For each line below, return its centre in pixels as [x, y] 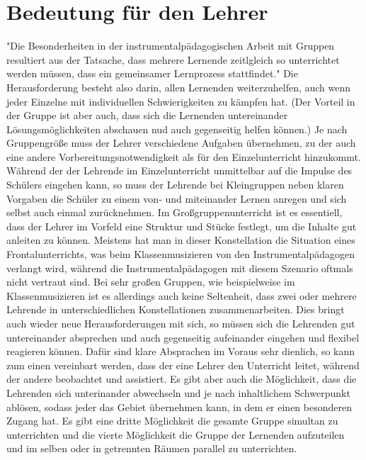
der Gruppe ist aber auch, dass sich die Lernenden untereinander [147, 115]
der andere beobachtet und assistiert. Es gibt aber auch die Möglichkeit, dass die [182, 379]
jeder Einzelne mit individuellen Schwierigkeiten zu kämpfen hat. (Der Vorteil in [181, 101]
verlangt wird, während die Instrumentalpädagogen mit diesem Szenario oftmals [180, 268]
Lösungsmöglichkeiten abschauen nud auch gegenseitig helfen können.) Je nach [177, 129]
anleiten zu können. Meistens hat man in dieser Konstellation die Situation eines [181, 240]
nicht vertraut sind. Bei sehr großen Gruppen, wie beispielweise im [151, 282]
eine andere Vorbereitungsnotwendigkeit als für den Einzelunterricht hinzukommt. [184, 156]
